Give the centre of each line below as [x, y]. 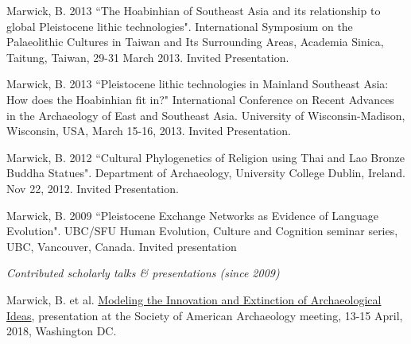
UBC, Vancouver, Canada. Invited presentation [122, 246]
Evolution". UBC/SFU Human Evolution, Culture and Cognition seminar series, [202, 231]
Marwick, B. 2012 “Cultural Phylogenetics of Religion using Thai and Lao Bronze [205, 157]
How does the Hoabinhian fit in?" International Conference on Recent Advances [200, 99]
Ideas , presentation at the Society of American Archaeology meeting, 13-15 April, [205, 315]
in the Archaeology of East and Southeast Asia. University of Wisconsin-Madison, [206, 115]
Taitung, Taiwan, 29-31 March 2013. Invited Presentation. [148, 57]
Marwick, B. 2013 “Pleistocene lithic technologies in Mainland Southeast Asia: [198, 84]
